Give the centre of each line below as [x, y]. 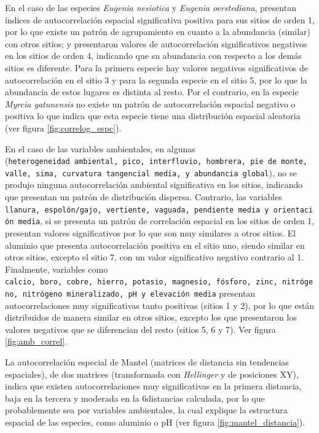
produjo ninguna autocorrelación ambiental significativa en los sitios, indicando [154, 185]
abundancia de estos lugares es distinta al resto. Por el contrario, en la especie [152, 92]
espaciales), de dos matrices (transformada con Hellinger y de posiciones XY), [152, 374]
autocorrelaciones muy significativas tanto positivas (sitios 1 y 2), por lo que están [160, 305]
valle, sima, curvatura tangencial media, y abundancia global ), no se [151, 172]
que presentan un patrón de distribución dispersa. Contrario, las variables [144, 197]
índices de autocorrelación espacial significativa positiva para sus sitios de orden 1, [160, 19]
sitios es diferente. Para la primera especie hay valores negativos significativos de [156, 67]
